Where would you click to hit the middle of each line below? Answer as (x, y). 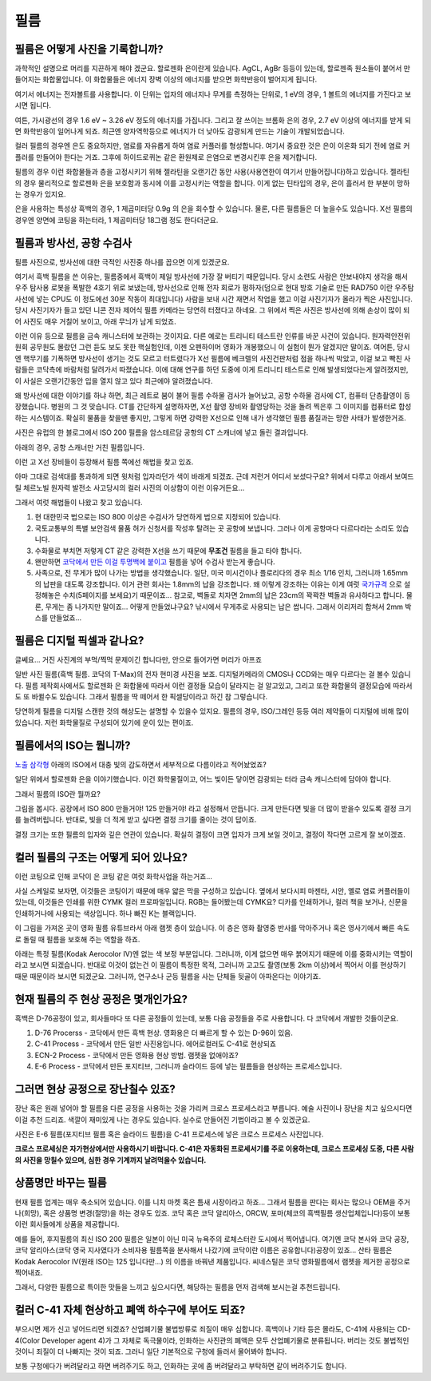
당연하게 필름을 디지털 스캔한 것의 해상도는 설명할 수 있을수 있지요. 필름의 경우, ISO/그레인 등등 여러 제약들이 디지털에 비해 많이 (212, 711)
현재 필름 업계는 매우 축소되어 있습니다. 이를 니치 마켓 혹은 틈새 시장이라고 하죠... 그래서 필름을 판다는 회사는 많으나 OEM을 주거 (213, 1202)
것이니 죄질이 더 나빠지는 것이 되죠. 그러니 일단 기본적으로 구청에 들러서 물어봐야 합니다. (151, 1351)
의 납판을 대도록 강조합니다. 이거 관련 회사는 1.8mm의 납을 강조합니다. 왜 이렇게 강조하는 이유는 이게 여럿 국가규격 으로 (218, 584)
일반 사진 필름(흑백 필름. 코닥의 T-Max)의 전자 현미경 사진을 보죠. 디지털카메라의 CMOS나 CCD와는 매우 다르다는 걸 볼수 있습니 (213, 675)
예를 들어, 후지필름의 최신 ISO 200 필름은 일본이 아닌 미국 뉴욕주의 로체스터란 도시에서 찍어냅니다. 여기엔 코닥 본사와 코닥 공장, (212, 1239)
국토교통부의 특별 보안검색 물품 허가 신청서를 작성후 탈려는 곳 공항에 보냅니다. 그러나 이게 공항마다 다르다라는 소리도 (214, 528)
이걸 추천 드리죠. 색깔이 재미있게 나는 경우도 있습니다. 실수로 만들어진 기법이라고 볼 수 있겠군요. (162, 1120)
